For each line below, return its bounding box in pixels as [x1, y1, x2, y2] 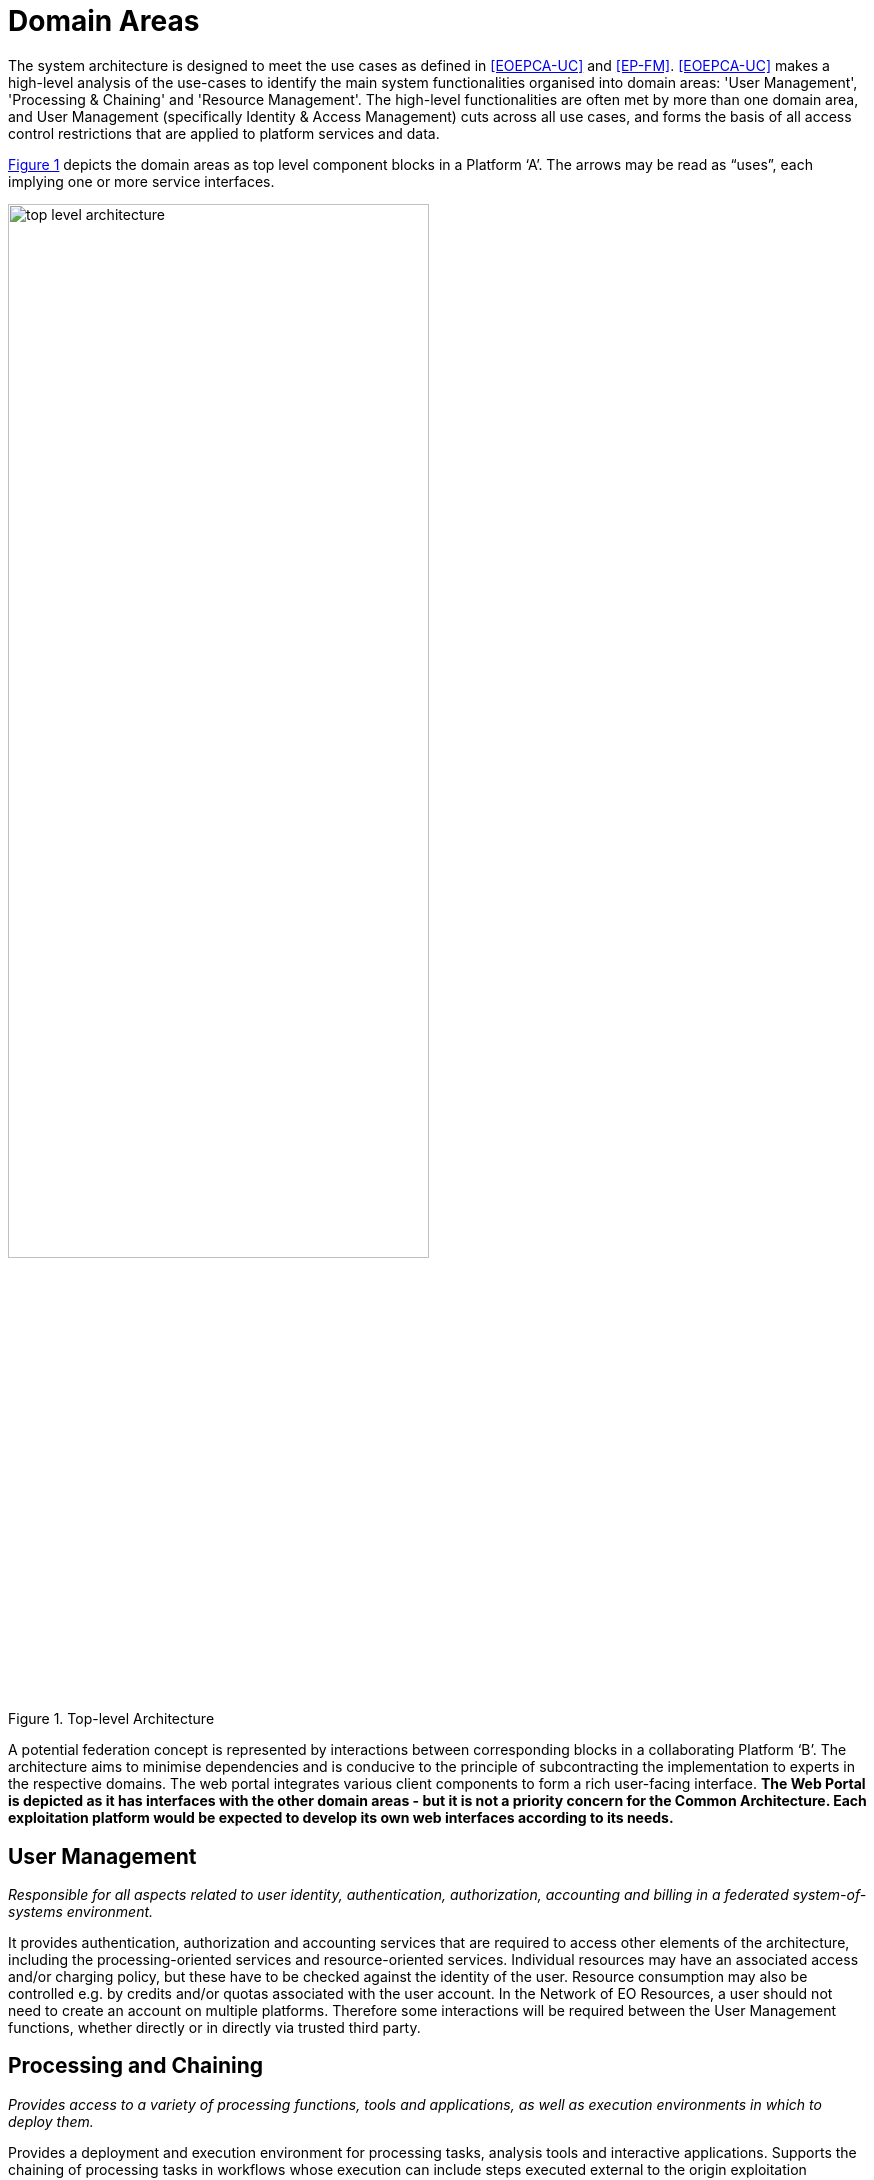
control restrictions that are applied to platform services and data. [8, 124, 440, 142]
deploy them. [8, 2112, 94, 2130]
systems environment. [8, 1902, 154, 1920]
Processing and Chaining [8, 2053, 263, 2079]
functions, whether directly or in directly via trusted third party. [8, 2018, 421, 2036]
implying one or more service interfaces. [8, 172, 275, 190]
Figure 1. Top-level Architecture [8, 1710, 215, 1728]
